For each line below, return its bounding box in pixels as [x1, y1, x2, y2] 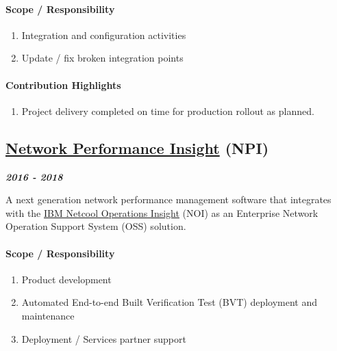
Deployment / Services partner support [21, 331, 186, 346]
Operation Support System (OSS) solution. [5, 219, 186, 233]
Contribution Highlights [5, 77, 121, 92]
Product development [21, 272, 112, 286]
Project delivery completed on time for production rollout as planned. [21, 103, 314, 118]
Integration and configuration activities [21, 27, 186, 42]
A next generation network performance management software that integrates [5, 192, 332, 207]
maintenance [21, 308, 75, 322]
